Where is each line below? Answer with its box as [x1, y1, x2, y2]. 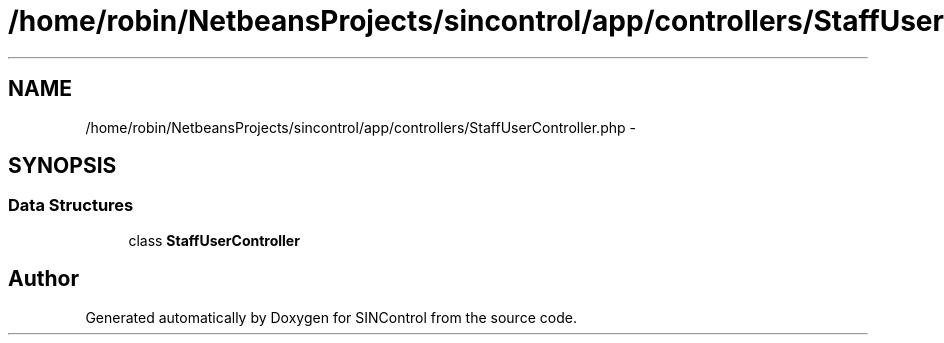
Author [8, 266, 79, 292]
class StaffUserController [128, 231, 300, 249]
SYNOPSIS [8, 153, 117, 179]
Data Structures [8, 195, 134, 216]
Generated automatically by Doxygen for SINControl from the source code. [85, 308, 577, 326]
